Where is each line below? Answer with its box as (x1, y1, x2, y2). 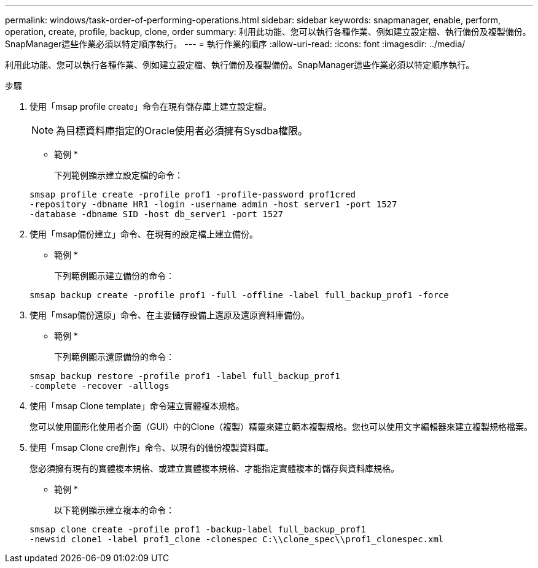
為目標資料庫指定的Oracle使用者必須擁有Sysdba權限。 (56, 125, 308, 137)
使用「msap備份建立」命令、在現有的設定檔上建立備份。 (29, 229, 259, 239)
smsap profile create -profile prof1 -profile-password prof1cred (29, 190, 356, 199)
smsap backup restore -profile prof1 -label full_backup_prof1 (29, 371, 340, 381)
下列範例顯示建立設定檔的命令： (54, 170, 183, 180)
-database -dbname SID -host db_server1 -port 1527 (29, 209, 284, 219)
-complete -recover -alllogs (29, 381, 170, 391)
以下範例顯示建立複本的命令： (54, 505, 174, 515)
